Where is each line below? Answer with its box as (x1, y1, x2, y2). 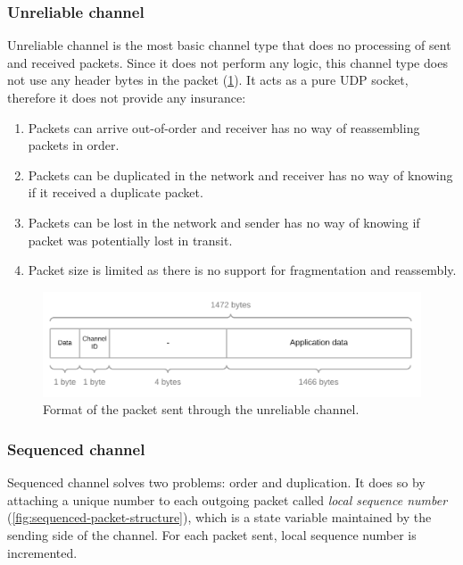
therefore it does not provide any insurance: (7, 88, 246, 106)
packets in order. (28, 136, 120, 154)
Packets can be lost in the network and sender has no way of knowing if (28, 212, 420, 231)
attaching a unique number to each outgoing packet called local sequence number (7, 490, 448, 509)
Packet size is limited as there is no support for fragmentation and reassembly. (28, 261, 457, 279)
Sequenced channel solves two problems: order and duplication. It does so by (7, 473, 426, 492)
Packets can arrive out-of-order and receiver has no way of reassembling (28, 118, 420, 137)
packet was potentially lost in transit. (28, 230, 233, 249)
